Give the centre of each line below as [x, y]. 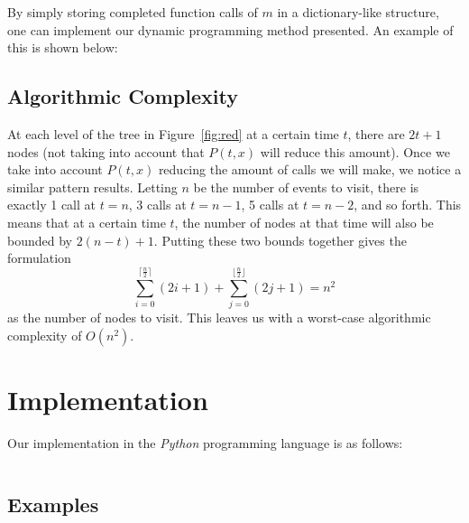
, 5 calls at [270, 205]
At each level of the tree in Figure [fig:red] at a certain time [173, 133]
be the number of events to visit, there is [306, 187]
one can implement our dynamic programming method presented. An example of [230, 29]
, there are [376, 133]
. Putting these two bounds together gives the [280, 240]
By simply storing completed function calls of [133, 12]
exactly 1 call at [51, 205]
